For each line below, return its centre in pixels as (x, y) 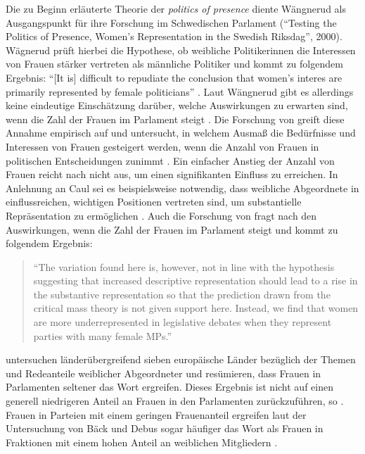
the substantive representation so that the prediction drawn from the (182, 294)
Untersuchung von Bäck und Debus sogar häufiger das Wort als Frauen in (165, 428)
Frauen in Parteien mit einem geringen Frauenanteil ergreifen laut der (156, 414)
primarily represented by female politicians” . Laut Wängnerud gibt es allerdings (180, 91)
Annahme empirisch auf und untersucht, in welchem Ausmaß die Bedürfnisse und (181, 133)
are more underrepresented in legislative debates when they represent (182, 322)
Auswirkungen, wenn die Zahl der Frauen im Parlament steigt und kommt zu (172, 229)
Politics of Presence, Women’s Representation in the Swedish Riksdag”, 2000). (174, 36)
